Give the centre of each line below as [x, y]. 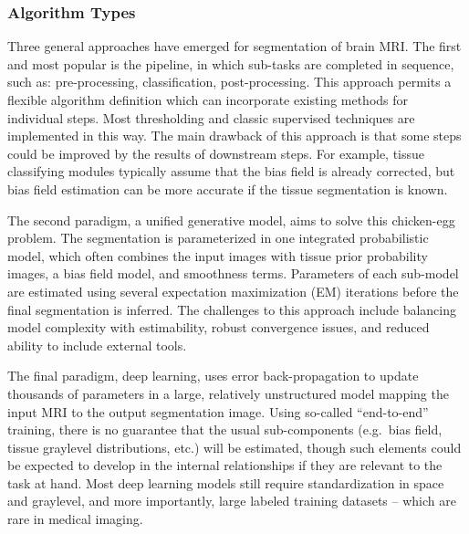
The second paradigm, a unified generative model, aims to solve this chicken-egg [231, 220]
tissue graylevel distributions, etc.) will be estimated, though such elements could [234, 447]
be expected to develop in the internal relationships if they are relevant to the [225, 465]
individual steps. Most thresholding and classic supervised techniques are [211, 117]
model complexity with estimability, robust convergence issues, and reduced [219, 327]
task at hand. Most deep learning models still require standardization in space [226, 482]
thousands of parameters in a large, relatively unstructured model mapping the [228, 393]
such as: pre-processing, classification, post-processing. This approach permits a [229, 82]
